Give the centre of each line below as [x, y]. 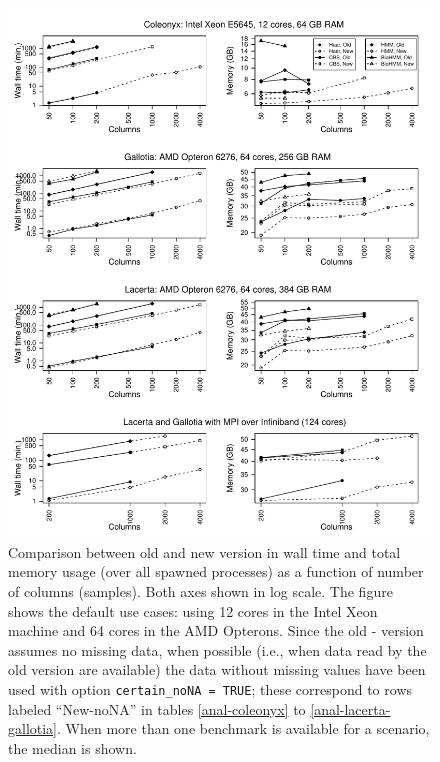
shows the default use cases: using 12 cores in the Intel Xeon [193, 610]
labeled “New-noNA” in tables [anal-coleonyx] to [157, 708]
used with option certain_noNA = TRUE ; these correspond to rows [210, 688]
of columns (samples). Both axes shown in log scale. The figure [200, 590]
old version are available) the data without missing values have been [217, 669]
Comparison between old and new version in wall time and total [204, 551]
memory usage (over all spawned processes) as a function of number [216, 571]
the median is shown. [72, 747]
